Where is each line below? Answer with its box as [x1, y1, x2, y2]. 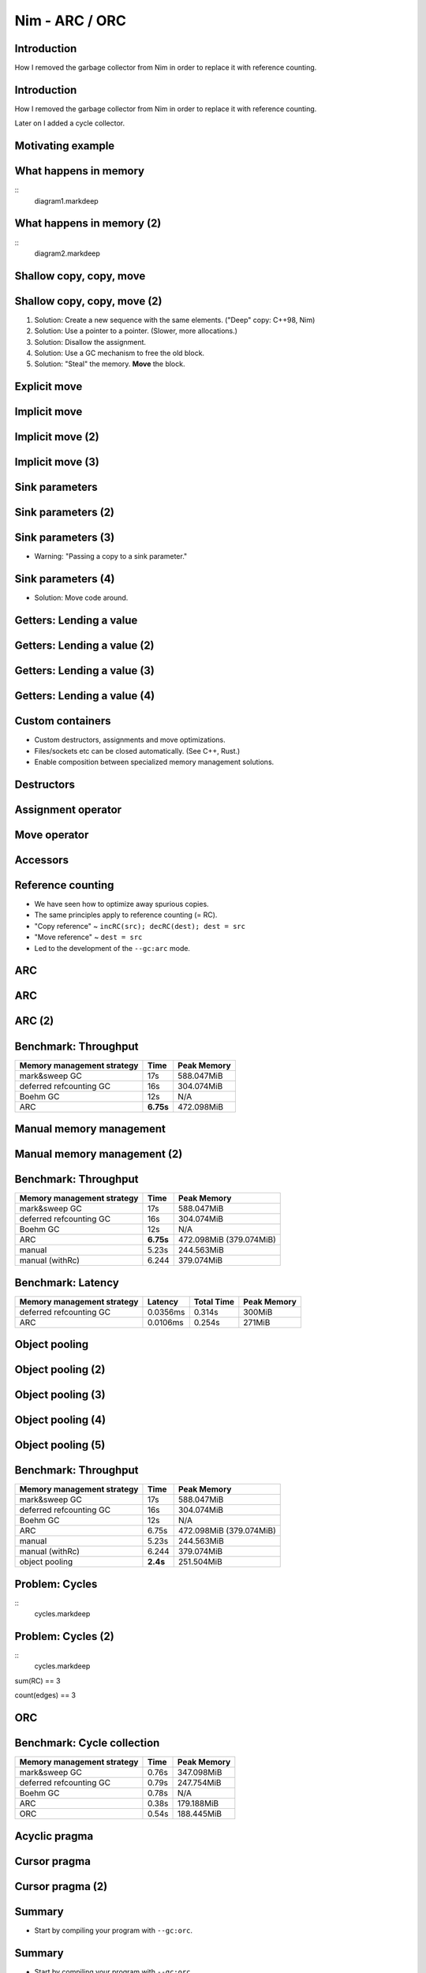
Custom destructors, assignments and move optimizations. [34, 735, 226, 745]
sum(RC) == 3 [14, 1675, 61, 1685]
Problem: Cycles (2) [14, 1630, 114, 1643]
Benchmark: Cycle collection [14, 1736, 160, 1750]
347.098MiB [177, 1767, 222, 1778]
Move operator [14, 828, 89, 841]
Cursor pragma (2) [14, 1879, 108, 1893]
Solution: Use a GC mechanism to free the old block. [34, 348, 205, 358]
